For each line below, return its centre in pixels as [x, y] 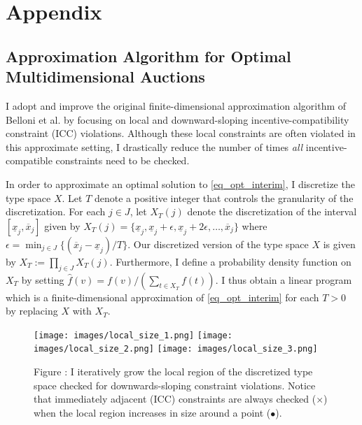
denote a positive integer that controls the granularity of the [224, 197]
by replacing [32, 311]
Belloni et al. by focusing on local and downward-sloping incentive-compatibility [177, 119]
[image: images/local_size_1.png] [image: [133, 335]
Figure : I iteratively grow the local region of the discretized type [173, 372]
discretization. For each [56, 211]
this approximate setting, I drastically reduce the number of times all [154, 146]
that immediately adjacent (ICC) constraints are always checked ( [175, 399]
